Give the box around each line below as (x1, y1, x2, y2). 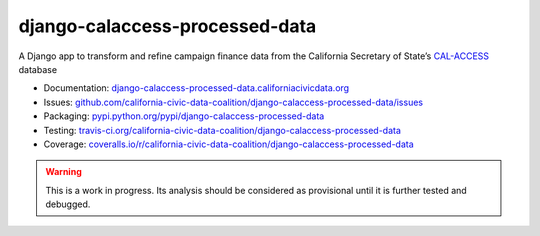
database (18, 63, 58, 75)
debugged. (45, 198, 91, 210)
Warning (45, 166, 82, 178)
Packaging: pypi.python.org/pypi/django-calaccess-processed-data (43, 110, 325, 122)
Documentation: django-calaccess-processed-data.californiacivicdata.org (43, 82, 350, 94)
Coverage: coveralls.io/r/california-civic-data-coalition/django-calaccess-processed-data (43, 138, 414, 150)
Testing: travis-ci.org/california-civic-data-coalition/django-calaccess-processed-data (43, 124, 402, 136)
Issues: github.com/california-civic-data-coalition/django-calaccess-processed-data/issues (43, 96, 424, 108)
